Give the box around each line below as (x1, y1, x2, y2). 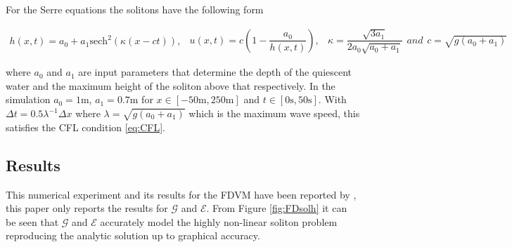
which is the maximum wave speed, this (188, 106, 360, 121)
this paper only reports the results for (6, 201, 168, 215)
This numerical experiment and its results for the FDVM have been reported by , (6, 187, 357, 201)
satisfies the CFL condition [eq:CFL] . (6, 119, 165, 134)
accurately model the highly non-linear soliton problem (100, 214, 338, 229)
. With (318, 92, 347, 107)
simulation (6, 92, 51, 107)
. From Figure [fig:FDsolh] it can (206, 201, 347, 215)
